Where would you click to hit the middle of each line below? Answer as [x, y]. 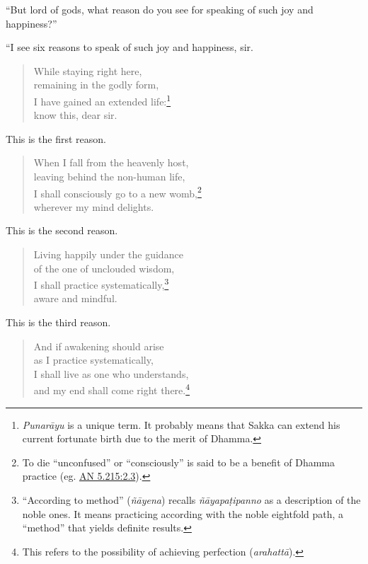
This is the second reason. [62, 230]
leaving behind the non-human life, [109, 176]
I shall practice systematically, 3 [101, 283]
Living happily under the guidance [108, 254]
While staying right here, [88, 70]
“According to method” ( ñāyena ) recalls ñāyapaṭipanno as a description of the [191, 500]
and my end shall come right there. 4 [112, 389]
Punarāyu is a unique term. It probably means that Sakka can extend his [181, 424]
